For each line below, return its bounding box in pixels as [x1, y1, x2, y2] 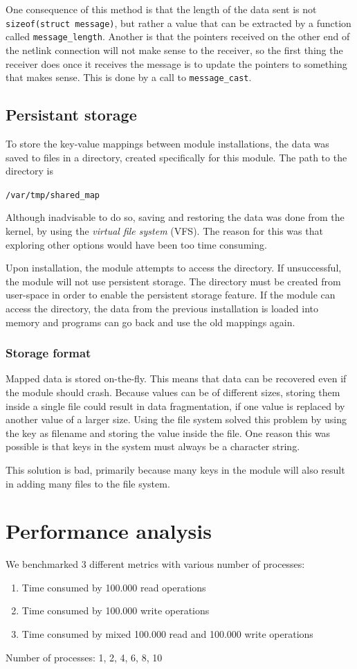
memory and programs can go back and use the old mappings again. [6, 314, 295, 329]
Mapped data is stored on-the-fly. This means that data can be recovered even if [6, 371, 347, 386]
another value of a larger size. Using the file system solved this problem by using [6, 412, 347, 427]
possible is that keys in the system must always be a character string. [6, 439, 300, 454]
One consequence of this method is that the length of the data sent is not [6, 2, 317, 16]
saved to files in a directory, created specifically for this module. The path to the [6, 150, 347, 164]
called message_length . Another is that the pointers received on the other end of [6, 29, 350, 44]
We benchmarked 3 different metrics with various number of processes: [6, 557, 305, 571]
